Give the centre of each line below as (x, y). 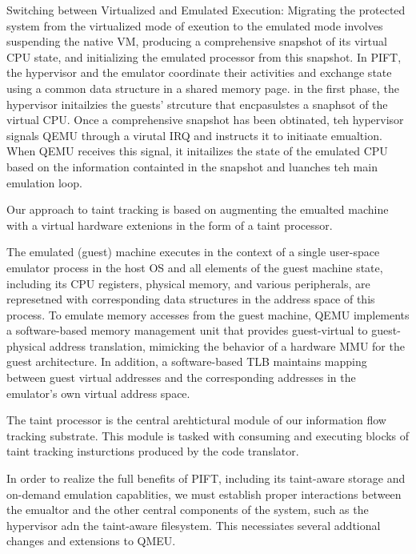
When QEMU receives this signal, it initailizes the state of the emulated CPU (197, 151)
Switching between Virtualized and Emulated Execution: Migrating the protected (206, 10)
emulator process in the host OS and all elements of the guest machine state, (195, 267)
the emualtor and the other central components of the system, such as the (188, 510)
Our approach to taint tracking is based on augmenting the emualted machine (198, 209)
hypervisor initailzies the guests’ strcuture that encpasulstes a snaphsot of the (197, 104)
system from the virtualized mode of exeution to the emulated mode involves (195, 25)
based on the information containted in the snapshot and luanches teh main (192, 166)
